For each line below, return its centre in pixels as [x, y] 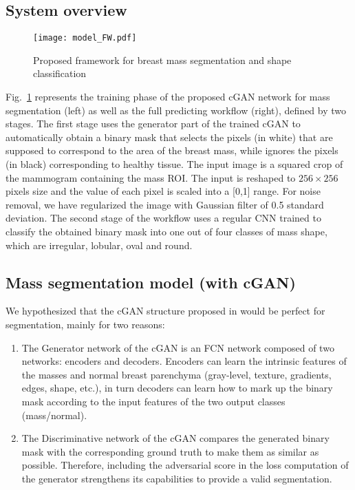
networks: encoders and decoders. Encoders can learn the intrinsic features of [184, 361]
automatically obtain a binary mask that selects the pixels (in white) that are [169, 137]
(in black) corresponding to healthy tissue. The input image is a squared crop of [174, 164]
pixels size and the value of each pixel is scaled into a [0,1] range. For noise [163, 191]
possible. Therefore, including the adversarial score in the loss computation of [185, 465]
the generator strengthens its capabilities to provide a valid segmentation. [177, 478]
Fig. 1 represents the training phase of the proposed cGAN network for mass [168, 97]
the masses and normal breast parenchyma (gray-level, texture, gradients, [176, 374]
